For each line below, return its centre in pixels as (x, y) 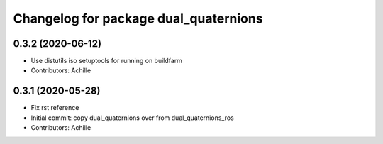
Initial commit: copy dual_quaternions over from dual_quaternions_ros (132, 118)
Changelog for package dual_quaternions (138, 18)
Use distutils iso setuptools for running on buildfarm (106, 61)
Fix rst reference (55, 108)
